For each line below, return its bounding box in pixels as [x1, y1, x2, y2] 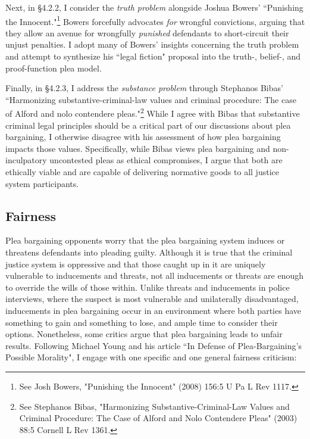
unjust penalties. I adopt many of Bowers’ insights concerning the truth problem [5, 38, 299, 51]
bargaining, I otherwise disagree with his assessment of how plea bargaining [5, 130, 281, 143]
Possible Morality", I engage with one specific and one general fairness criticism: [5, 351, 297, 363]
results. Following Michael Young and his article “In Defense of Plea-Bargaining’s [5, 339, 302, 351]
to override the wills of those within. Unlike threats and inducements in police [5, 281, 290, 293]
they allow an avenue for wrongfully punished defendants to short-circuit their [5, 26, 289, 39]
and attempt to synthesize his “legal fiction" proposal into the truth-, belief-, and [5, 50, 301, 63]
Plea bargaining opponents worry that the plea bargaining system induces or [5, 234, 285, 247]
